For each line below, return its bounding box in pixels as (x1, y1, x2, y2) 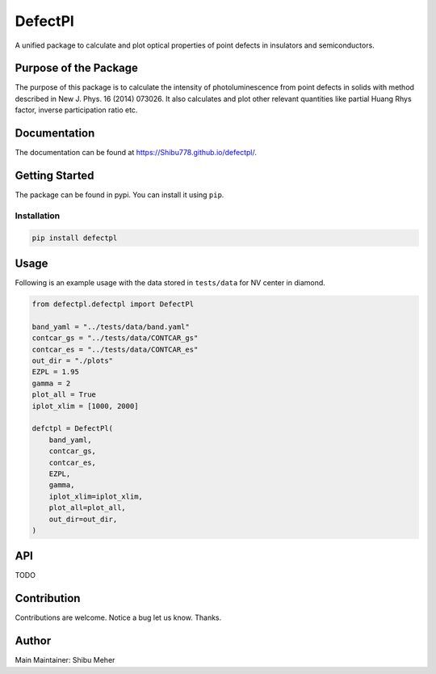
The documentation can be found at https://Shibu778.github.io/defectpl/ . (15, 148, 258, 158)
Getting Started (15, 168, 94, 182)
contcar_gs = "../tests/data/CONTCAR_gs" (31, 334, 199, 343)
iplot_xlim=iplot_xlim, (48, 491, 143, 501)
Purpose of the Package (15, 61, 139, 75)
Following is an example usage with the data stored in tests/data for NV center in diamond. (15, 278, 326, 288)
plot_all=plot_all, (48, 503, 127, 512)
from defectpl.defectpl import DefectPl (31, 300, 194, 309)
